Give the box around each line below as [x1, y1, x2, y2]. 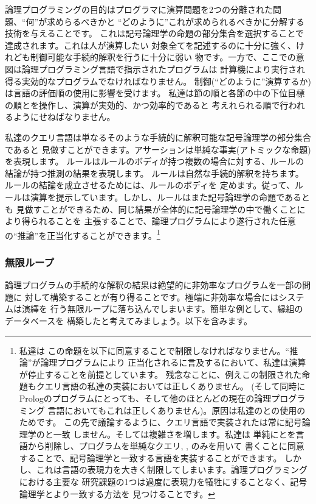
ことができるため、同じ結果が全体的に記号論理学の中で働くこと [41, 202, 297, 215]
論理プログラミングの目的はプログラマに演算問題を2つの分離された [5, 3, 273, 15]
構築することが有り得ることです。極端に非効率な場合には [50, 290, 279, 303]
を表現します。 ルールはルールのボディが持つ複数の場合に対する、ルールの [5, 155, 304, 168]
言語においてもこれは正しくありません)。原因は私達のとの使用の [47, 403, 306, 416]
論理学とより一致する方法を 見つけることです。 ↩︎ [19, 487, 216, 500]
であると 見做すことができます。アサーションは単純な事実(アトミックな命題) [5, 143, 311, 155]
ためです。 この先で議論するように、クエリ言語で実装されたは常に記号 [19, 416, 302, 428]
